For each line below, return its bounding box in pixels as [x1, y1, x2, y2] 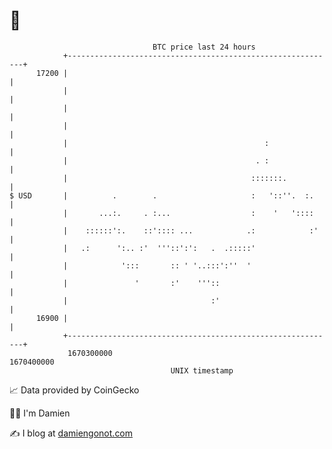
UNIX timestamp [170, 365, 234, 376]
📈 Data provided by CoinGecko [9, 384, 140, 396]
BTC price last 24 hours [152, 42, 256, 52]
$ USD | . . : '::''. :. [9, 190, 314, 201]
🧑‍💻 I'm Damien [9, 407, 71, 419]
